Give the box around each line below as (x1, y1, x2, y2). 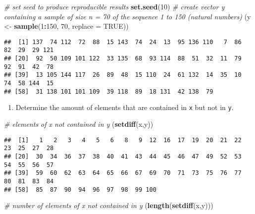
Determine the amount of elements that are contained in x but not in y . (15, 102, 234, 112)
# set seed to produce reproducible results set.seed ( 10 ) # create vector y (4, 1, 225, 11)
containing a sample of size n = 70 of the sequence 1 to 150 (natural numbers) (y (4, 11, 251, 21)
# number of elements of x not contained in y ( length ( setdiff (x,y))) (4, 200, 213, 211)
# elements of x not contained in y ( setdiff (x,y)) (4, 119, 153, 129)
